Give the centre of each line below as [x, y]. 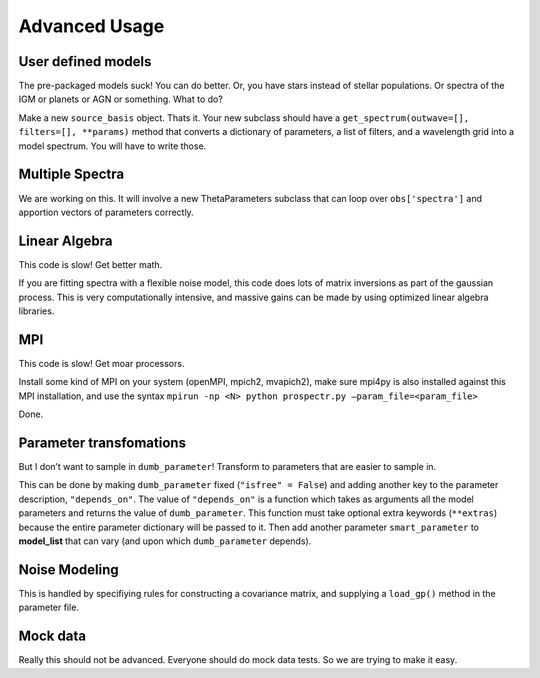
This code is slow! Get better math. [90, 264]
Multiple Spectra [71, 174]
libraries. [36, 311]
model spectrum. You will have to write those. [112, 146]
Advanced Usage [91, 26]
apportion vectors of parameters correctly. [106, 212]
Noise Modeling [68, 569]
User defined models [85, 61]
